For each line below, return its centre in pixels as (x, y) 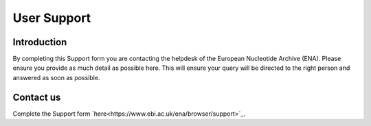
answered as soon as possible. (56, 77)
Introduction (40, 42)
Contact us (37, 97)
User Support (52, 18)
